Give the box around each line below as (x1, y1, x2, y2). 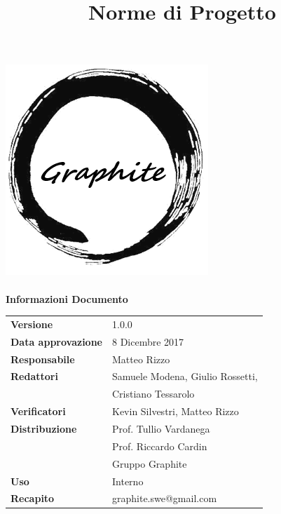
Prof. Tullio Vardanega (112, 421, 210, 435)
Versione (11, 316, 53, 331)
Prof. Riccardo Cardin (112, 438, 207, 453)
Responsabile (11, 351, 75, 366)
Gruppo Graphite (112, 456, 187, 471)
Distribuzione (11, 421, 77, 435)
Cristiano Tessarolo (112, 386, 195, 401)
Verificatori (11, 404, 66, 419)
